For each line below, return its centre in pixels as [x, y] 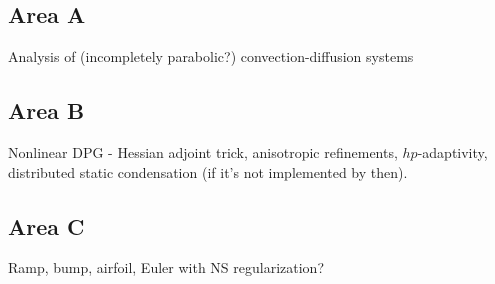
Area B [46, 110]
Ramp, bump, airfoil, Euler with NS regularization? [166, 267]
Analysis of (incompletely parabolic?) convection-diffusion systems [211, 56]
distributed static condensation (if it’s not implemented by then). [208, 171]
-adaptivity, [452, 152]
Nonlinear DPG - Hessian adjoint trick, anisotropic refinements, [203, 152]
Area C [46, 225]
